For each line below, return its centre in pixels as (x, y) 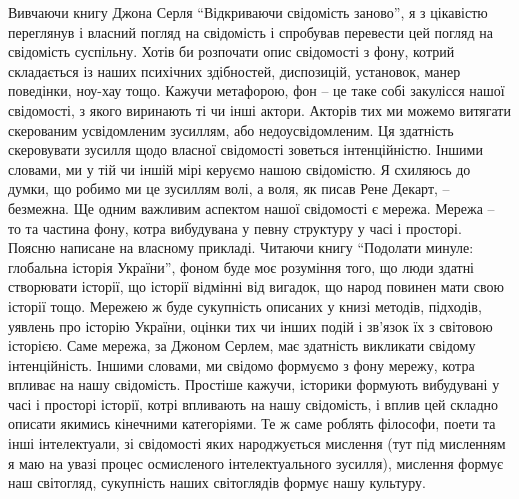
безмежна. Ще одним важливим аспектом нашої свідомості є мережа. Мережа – (251, 207)
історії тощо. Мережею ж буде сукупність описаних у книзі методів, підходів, (245, 305)
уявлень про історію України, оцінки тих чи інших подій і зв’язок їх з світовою (250, 325)
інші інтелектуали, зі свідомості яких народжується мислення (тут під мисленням (257, 443)
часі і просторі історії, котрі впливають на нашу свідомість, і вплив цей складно (253, 403)
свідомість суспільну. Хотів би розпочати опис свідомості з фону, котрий (231, 51)
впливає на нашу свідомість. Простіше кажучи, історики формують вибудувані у (254, 384)
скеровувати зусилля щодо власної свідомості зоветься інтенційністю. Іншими (245, 149)
